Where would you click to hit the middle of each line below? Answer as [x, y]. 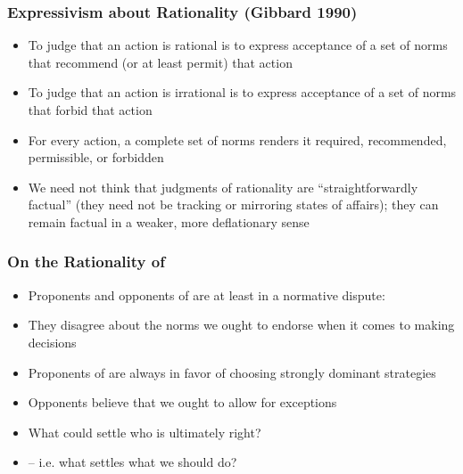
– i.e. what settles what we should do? [132, 462]
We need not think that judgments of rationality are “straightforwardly [223, 187]
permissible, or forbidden [96, 157]
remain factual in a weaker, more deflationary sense [169, 221]
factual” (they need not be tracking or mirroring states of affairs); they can [233, 204]
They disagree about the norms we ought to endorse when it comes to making [241, 325]
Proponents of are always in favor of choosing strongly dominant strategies [232, 372]
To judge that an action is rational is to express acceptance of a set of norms [238, 45]
